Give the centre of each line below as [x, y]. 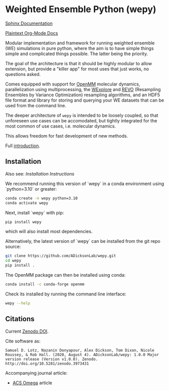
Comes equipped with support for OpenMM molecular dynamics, [73, 84]
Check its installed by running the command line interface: [66, 294]
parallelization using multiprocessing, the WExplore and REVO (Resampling [83, 89]
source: [13, 247]
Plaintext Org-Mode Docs [32, 33]
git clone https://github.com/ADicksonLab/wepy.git [61, 256]
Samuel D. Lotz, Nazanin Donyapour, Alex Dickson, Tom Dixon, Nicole [80, 350]
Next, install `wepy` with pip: [35, 212]
